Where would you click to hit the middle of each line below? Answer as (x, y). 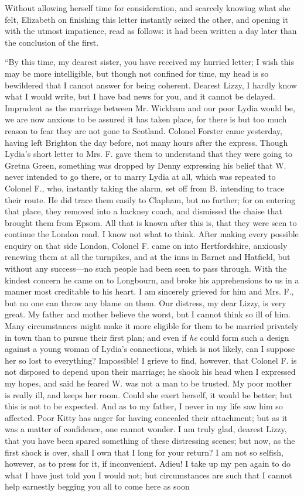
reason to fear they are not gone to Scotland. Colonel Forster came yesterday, (144, 130)
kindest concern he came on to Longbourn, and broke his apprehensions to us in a (152, 280)
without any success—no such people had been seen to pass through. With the (146, 268)
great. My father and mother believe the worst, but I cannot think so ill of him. (148, 314)
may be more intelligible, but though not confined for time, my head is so (137, 73)
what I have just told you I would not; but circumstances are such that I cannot (148, 475)
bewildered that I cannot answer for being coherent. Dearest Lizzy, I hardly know (151, 85)
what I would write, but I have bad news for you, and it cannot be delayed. (140, 96)
